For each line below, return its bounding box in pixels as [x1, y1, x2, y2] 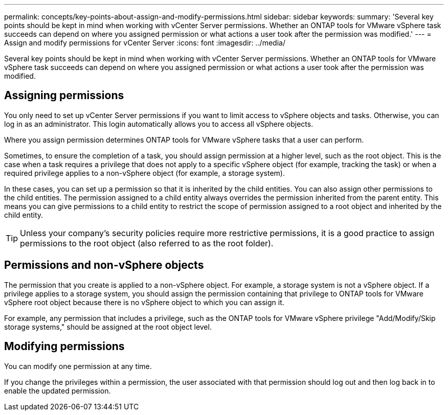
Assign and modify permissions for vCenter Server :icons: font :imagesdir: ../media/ [4, 38, 285, 47]
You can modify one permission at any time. [4, 361, 152, 371]
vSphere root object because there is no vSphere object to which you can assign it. [4, 297, 284, 307]
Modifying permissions [4, 340, 125, 353]
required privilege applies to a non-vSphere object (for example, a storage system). [4, 168, 285, 177]
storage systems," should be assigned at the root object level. [4, 322, 212, 331]
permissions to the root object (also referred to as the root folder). [20, 238, 274, 248]
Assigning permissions [4, 89, 124, 102]
